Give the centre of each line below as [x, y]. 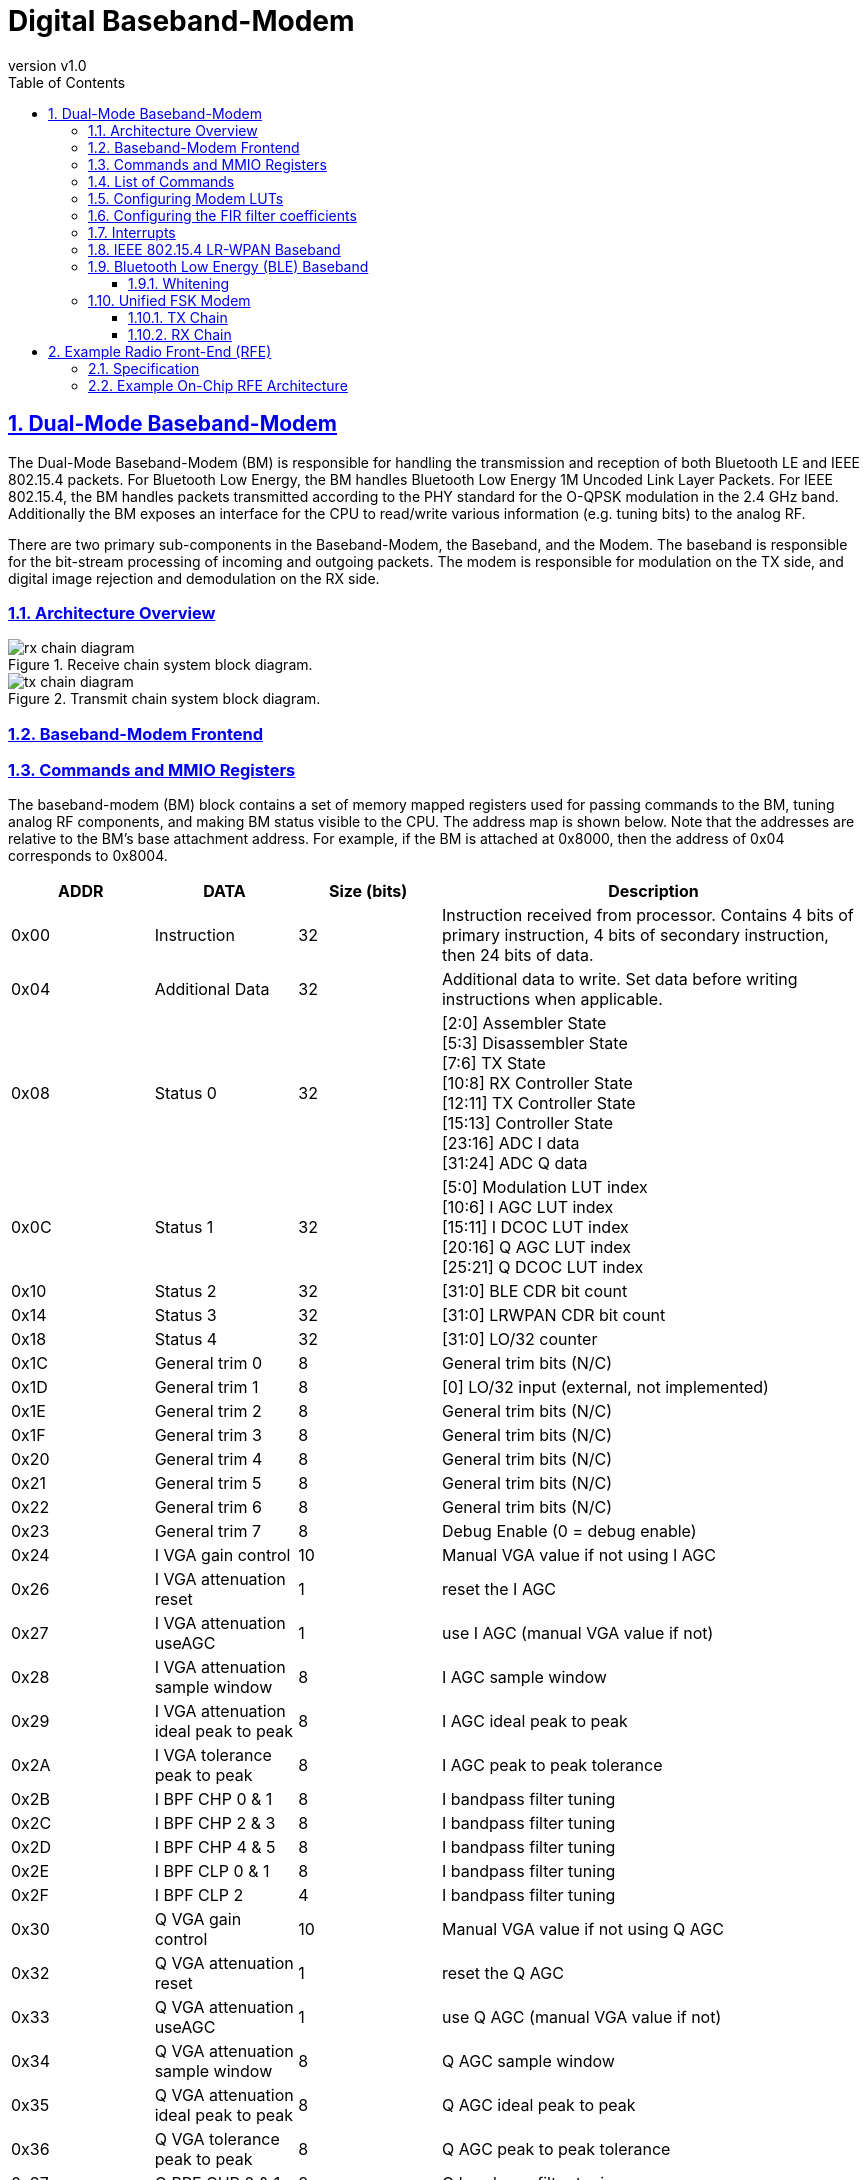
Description [653, 891]
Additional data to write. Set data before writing [619, 979]
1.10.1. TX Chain [178, 317]
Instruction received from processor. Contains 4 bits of [647, 915]
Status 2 [185, 1291]
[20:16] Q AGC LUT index [536, 1247]
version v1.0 [47, 65]
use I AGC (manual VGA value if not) [577, 1633]
